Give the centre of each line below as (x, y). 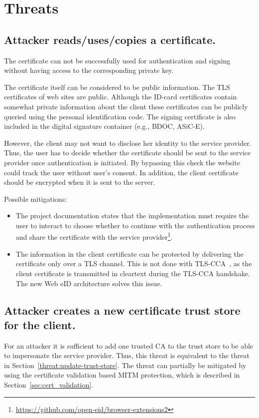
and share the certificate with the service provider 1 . (94, 236)
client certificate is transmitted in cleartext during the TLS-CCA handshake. (133, 273)
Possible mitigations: (36, 199)
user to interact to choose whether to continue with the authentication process (135, 225)
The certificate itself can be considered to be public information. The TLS (117, 87)
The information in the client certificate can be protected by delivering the (129, 253)
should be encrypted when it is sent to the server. (80, 182)
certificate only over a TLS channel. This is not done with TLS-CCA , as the (134, 263)
